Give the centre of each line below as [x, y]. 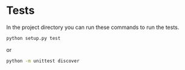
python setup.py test [34, 38]
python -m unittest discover [43, 61]
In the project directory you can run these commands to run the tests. [93, 27]
